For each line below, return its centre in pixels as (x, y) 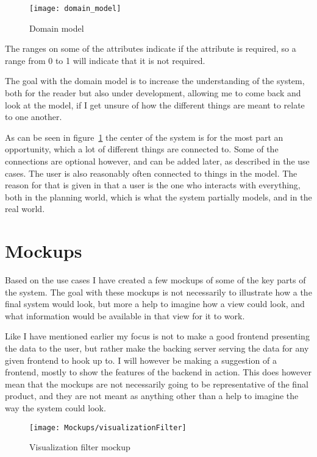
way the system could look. (55, 408)
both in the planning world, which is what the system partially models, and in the (158, 197)
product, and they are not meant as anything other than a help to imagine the (152, 396)
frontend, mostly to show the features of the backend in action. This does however (158, 372)
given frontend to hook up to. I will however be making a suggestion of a (141, 360)
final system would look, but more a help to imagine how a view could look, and (155, 304)
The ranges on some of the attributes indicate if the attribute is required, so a (151, 48)
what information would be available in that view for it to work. (125, 315)
